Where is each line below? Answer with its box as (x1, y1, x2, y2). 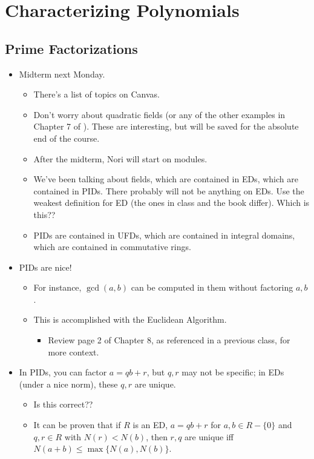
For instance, (33, 281, 82, 294)
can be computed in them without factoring (131, 281, 293, 294)
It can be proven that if (33, 418, 121, 431)
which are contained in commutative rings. (33, 240, 191, 253)
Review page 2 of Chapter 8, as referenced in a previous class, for (48, 334, 290, 346)
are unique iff (185, 430, 234, 443)
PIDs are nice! (19, 260, 72, 273)
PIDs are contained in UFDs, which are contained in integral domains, (33, 228, 295, 241)
